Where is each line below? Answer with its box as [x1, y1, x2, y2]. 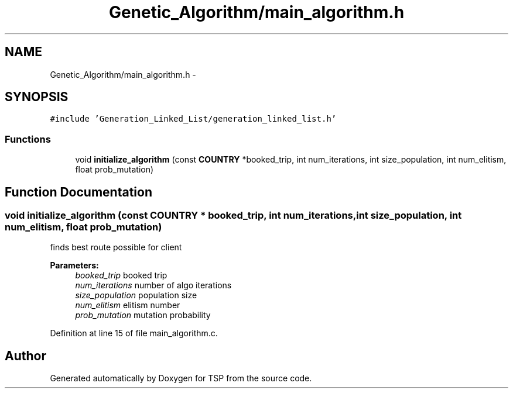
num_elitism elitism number [75, 300, 180, 311]
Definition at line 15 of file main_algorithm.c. [50, 328, 218, 339]
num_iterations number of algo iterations [75, 280, 232, 291]
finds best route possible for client [50, 242, 182, 253]
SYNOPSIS [5, 89, 69, 105]
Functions [5, 133, 51, 145]
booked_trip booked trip [75, 270, 167, 281]
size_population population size [75, 290, 197, 301]
